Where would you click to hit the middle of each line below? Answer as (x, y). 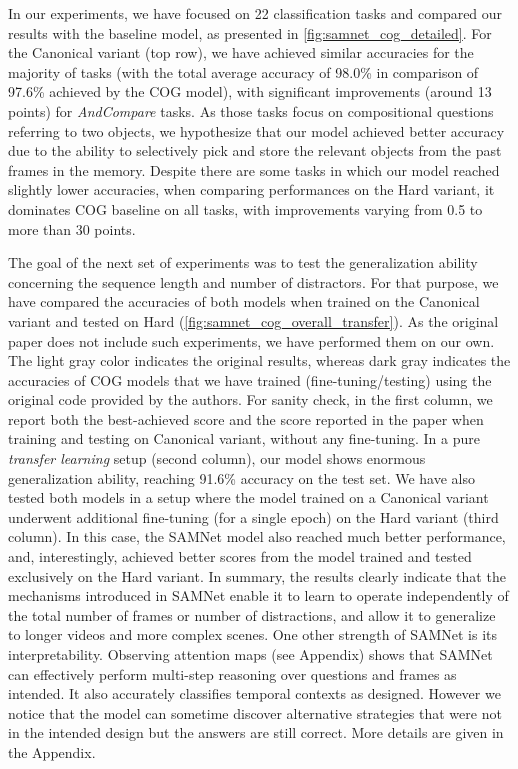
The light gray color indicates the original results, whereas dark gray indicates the (259, 360)
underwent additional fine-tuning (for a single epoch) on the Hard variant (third (253, 516)
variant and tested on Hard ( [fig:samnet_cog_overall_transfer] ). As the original (253, 320)
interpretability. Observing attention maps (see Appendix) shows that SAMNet (250, 654)
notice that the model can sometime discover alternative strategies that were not (255, 712)
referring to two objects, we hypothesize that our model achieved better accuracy (256, 130)
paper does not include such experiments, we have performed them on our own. (251, 340)
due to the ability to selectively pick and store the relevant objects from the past (255, 150)
